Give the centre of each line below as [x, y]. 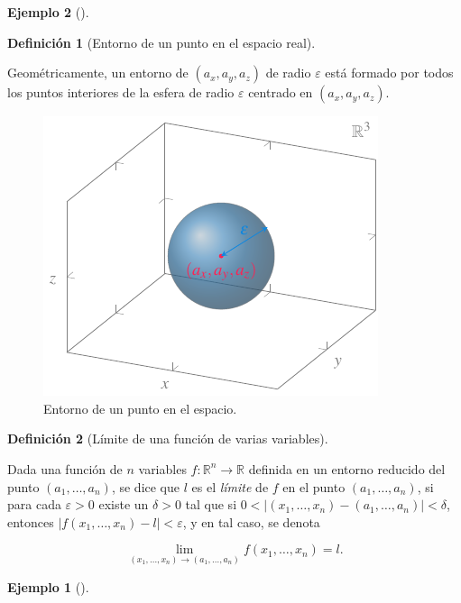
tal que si [211, 504]
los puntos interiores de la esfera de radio [121, 92]
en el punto [314, 486]
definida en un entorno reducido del [347, 468]
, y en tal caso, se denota [251, 521]
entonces [31, 521]
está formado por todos [389, 73]
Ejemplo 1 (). [48, 586]
